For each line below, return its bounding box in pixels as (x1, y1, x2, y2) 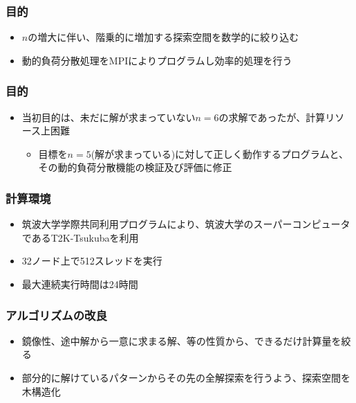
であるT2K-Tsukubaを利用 (21, 230, 139, 244)
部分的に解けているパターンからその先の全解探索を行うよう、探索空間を (21, 370, 351, 384)
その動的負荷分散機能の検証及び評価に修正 (38, 160, 232, 174)
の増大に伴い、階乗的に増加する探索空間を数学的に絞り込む (28, 30, 299, 44)
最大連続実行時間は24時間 (21, 277, 138, 291)
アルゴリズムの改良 (6, 306, 107, 323)
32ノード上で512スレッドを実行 (21, 253, 162, 268)
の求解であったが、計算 (218, 109, 326, 124)
